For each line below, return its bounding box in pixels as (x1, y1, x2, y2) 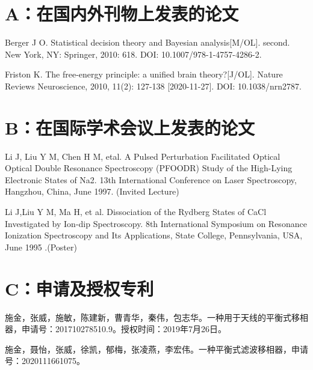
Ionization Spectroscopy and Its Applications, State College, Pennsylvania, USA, (5, 229, 303, 241)
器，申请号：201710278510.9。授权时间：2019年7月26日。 (5, 323, 226, 335)
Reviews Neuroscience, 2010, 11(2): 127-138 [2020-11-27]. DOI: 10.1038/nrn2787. (5, 79, 302, 92)
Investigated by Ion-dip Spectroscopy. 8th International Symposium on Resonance (5, 217, 307, 229)
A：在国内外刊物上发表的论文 (5, 1, 239, 26)
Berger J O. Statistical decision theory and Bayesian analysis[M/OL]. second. (5, 36, 290, 49)
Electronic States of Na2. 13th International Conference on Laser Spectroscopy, (5, 173, 297, 186)
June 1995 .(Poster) (5, 240, 77, 253)
